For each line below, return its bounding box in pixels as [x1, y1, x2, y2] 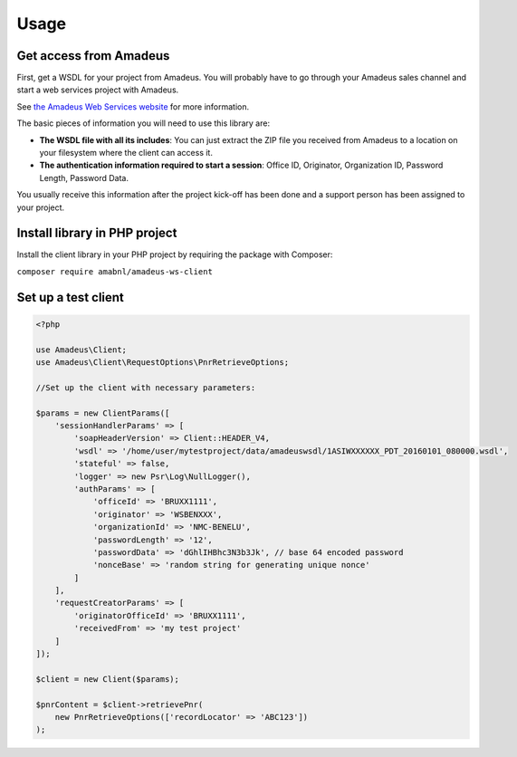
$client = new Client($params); [35, 674, 180, 684]
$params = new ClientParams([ [35, 407, 170, 418]
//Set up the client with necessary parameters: [35, 382, 256, 393]
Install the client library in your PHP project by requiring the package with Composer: [16, 249, 333, 260]
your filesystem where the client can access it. [39, 148, 213, 158]
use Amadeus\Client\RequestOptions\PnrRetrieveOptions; [35, 358, 290, 368]
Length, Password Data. [39, 172, 129, 183]
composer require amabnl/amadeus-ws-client [16, 266, 213, 276]
